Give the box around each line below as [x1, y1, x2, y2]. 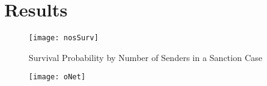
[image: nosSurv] [29, 34, 99, 43]
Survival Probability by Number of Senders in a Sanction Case [29, 51, 263, 63]
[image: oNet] [29, 73, 86, 82]
